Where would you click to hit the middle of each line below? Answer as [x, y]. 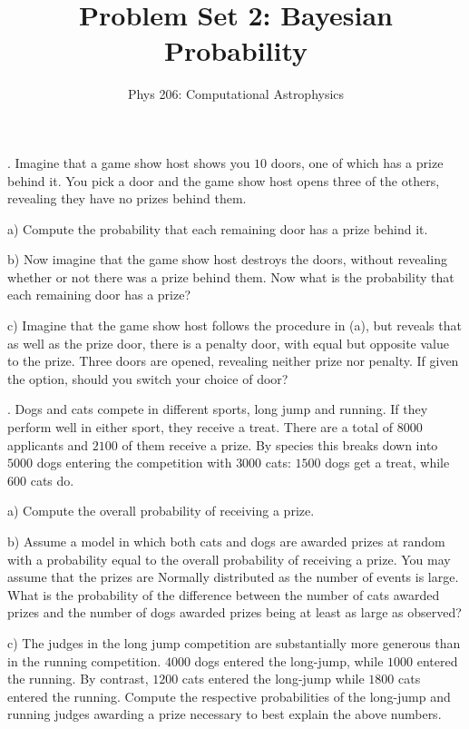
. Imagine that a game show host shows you [129, 162]
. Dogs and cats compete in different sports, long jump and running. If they [218, 409]
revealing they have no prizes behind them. [127, 198]
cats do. [52, 480]
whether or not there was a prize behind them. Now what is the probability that [231, 276]
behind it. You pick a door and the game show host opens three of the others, [224, 180]
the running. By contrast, [78, 679]
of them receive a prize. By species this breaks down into [280, 444]
